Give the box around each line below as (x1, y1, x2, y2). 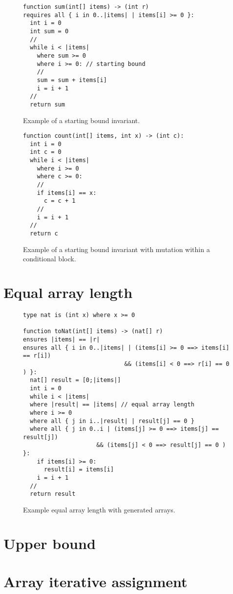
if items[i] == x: (37, 189, 97, 196)
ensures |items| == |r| (23, 336, 100, 343)
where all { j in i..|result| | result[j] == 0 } (30, 417, 194, 424)
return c (30, 230, 58, 237)
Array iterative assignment (3, 572, 188, 592)
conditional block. (23, 254, 76, 264)
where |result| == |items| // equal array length (30, 401, 194, 408)
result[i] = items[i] (43, 466, 114, 473)
